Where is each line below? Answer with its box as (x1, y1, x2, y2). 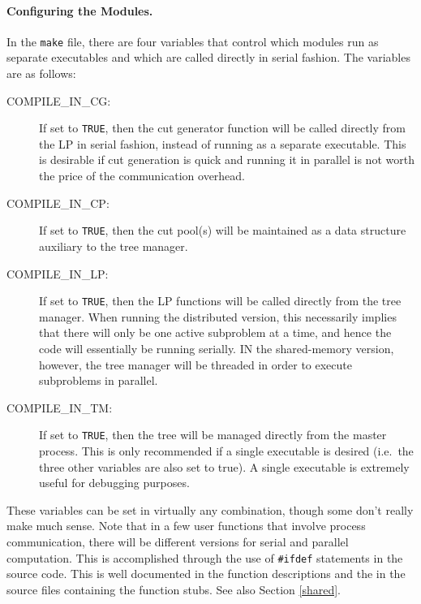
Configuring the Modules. (6, 2, 153, 19)
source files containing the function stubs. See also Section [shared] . (6, 580, 342, 598)
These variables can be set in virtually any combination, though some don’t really (6, 501, 414, 518)
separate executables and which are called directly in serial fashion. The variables (6, 49, 410, 66)
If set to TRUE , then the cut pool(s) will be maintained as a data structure (39, 222, 406, 239)
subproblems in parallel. (39, 372, 158, 389)
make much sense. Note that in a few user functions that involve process (6, 517, 366, 534)
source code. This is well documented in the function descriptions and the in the (6, 565, 406, 582)
